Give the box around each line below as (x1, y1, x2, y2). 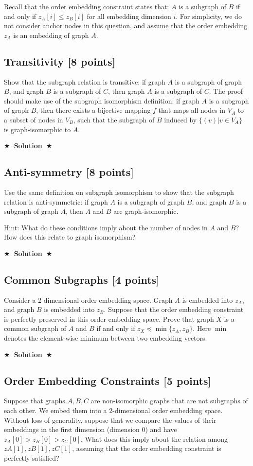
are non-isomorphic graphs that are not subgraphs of (90, 396, 248, 406)
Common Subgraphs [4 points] (4, 272, 160, 287)
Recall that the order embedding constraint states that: (4, 1, 169, 11)
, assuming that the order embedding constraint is (72, 443, 221, 453)
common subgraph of (4, 323, 67, 333)
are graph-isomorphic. (113, 206, 179, 216)
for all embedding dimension (87, 11, 171, 21)
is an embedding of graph (13, 30, 89, 40)
